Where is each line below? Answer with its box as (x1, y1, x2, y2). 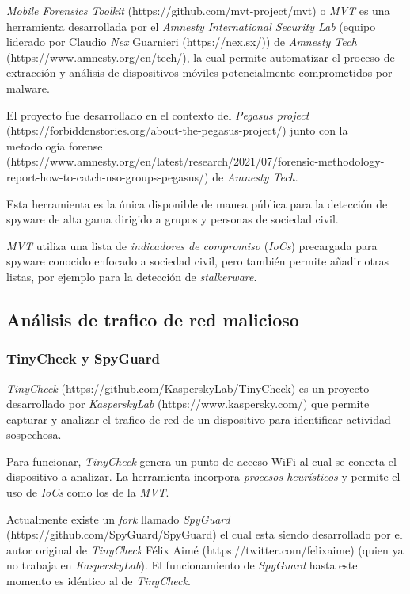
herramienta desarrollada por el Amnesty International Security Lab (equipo (6, 17, 376, 34)
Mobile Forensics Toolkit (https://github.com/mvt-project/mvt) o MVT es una (6, 2, 390, 18)
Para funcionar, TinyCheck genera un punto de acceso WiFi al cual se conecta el (6, 452, 397, 469)
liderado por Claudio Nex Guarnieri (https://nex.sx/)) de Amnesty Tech (6, 33, 357, 50)
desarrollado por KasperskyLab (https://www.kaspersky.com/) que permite (6, 395, 370, 412)
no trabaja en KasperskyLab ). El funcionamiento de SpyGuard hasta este (6, 557, 358, 573)
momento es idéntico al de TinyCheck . (6, 573, 191, 589)
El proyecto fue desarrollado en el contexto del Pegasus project (6, 106, 309, 123)
